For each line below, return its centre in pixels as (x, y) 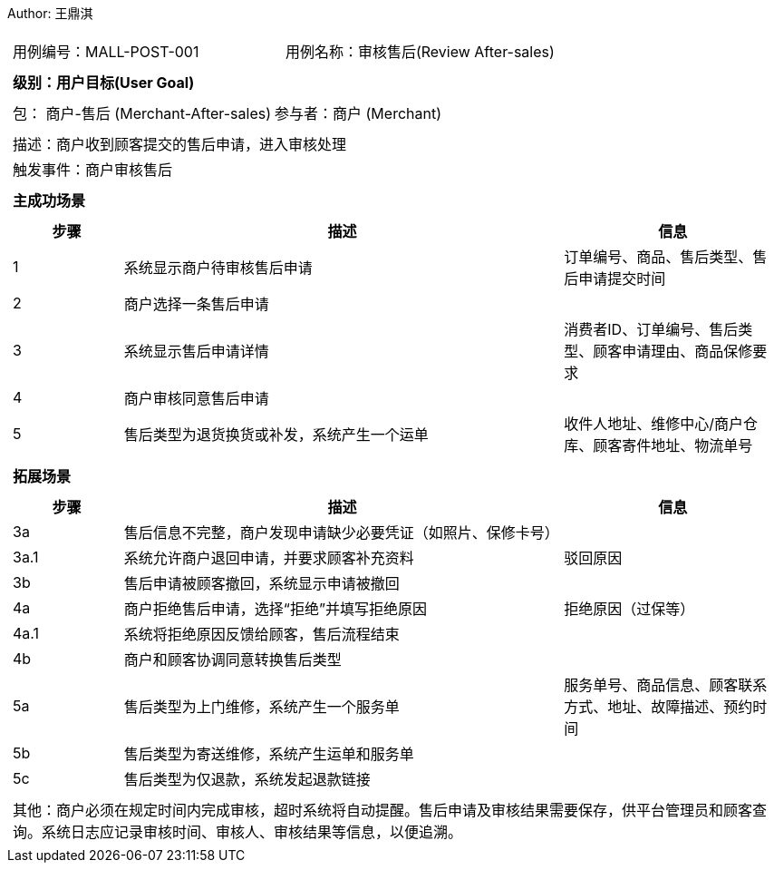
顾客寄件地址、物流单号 (673, 445)
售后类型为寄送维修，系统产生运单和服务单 (269, 754)
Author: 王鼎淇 (50, 13)
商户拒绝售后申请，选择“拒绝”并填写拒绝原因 (275, 609)
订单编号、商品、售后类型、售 (666, 257)
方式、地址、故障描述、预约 (658, 707)
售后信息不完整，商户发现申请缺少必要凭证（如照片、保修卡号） (341, 533)
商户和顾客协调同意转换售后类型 (232, 660)
